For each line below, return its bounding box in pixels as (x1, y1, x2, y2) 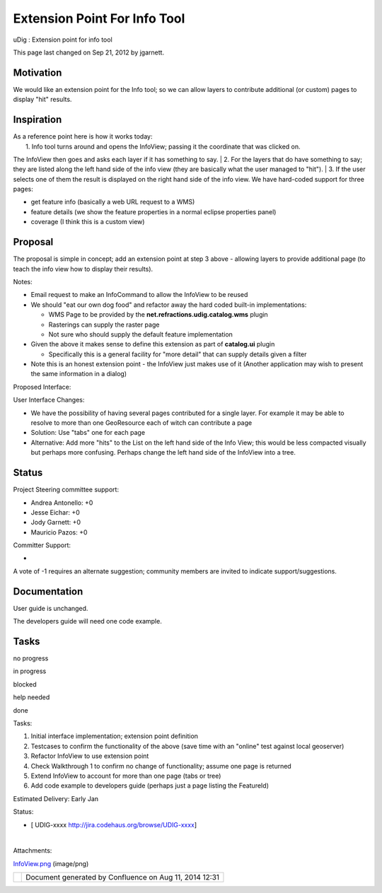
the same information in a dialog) (30, 370, 127, 378)
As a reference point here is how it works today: (13, 132, 153, 141)
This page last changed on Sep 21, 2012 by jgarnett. (13, 48, 165, 57)
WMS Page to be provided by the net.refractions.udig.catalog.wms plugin (48, 310, 268, 319)
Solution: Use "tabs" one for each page (30, 428, 145, 437)
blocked (13, 679, 37, 689)
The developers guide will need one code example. (13, 617, 162, 626)
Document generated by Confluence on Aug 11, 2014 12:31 (25, 872, 219, 882)
